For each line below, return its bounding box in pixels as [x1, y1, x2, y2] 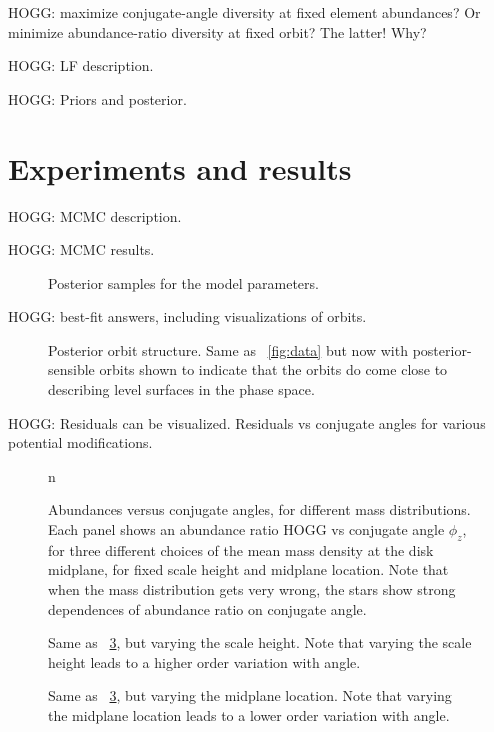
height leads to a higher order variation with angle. [48, 651, 361, 672]
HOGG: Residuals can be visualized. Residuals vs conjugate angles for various [8, 412, 486, 433]
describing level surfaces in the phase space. [48, 379, 315, 400]
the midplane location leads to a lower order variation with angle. [48, 704, 450, 725]
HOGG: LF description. [8, 55, 154, 76]
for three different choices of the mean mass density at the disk [48, 539, 434, 560]
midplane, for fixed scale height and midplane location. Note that [48, 559, 449, 580]
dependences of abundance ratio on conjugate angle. [48, 598, 367, 619]
